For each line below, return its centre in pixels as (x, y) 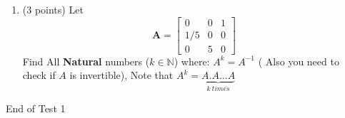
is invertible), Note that (121, 75)
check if (39, 75)
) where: (192, 61)
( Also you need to (299, 61)
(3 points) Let (53, 9)
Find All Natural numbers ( (86, 61)
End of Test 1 (36, 108)
